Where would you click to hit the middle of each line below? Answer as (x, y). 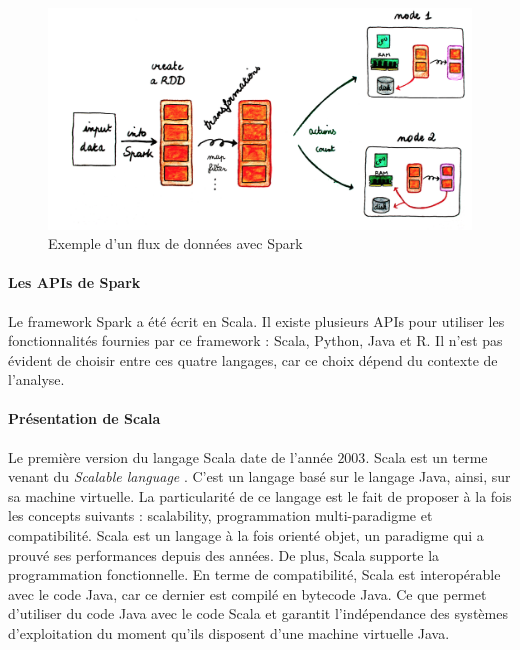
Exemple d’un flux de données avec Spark (175, 243)
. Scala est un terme (426, 456)
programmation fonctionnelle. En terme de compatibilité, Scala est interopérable (254, 574)
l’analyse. (36, 379)
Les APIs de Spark (74, 282)
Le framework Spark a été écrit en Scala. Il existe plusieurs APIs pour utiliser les (256, 320)
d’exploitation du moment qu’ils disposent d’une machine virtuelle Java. (229, 633)
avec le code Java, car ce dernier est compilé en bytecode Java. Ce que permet (247, 593)
